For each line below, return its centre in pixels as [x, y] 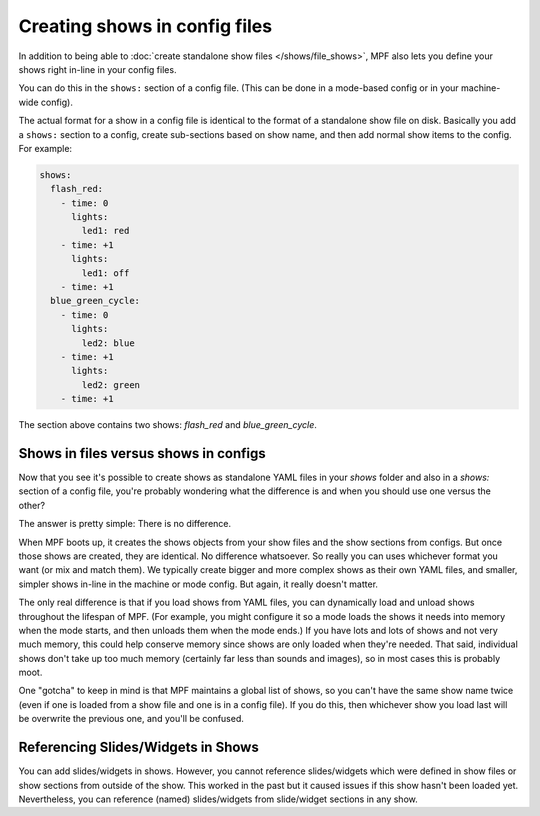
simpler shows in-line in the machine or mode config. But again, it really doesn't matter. [198, 584]
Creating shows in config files [145, 26]
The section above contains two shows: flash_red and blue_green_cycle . [167, 425]
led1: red [105, 231]
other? [31, 505]
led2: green [110, 384]
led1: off [105, 273]
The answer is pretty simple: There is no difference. [125, 524]
